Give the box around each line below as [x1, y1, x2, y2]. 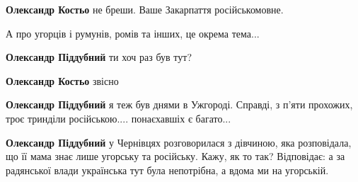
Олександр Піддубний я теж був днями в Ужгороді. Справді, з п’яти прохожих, [6, 97, 353, 112]
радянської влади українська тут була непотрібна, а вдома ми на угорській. [6, 162, 329, 177]
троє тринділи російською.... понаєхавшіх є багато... [6, 110, 231, 125]
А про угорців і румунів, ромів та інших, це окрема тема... [6, 25, 260, 40]
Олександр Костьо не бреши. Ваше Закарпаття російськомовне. [6, 2, 284, 16]
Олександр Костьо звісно [6, 73, 119, 88]
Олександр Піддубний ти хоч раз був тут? [6, 50, 192, 64]
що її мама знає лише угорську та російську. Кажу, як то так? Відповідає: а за [6, 149, 345, 164]
